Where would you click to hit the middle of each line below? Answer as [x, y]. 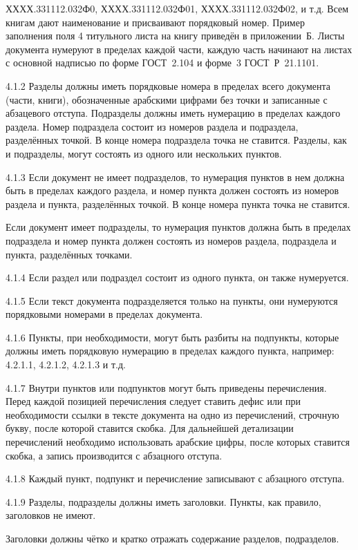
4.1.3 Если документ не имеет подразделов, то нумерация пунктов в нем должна [175, 177]
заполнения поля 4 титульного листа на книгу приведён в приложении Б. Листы [175, 36]
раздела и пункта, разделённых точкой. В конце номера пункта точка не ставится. [178, 203]
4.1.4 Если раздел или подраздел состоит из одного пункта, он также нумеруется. [177, 277]
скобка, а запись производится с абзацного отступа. [114, 455]
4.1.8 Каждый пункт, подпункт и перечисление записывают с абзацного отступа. [175, 478]
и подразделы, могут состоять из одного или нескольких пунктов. [144, 153]
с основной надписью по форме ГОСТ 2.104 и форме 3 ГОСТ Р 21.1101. [162, 63]
